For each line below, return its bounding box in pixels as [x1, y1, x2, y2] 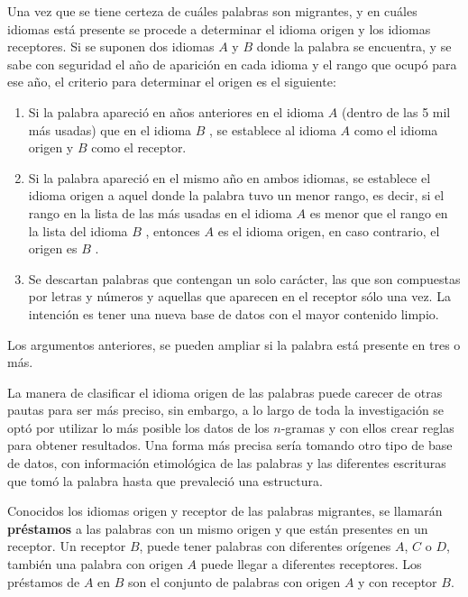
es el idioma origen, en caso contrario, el [217, 221, 440, 240]
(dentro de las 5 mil [341, 102, 451, 121]
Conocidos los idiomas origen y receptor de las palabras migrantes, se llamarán [7, 501, 443, 520]
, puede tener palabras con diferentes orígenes [139, 537, 391, 556]
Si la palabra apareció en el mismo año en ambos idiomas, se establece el [28, 168, 431, 187]
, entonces [145, 221, 200, 240]
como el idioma [353, 120, 438, 139]
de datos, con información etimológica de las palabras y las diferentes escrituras [7, 454, 446, 473]
